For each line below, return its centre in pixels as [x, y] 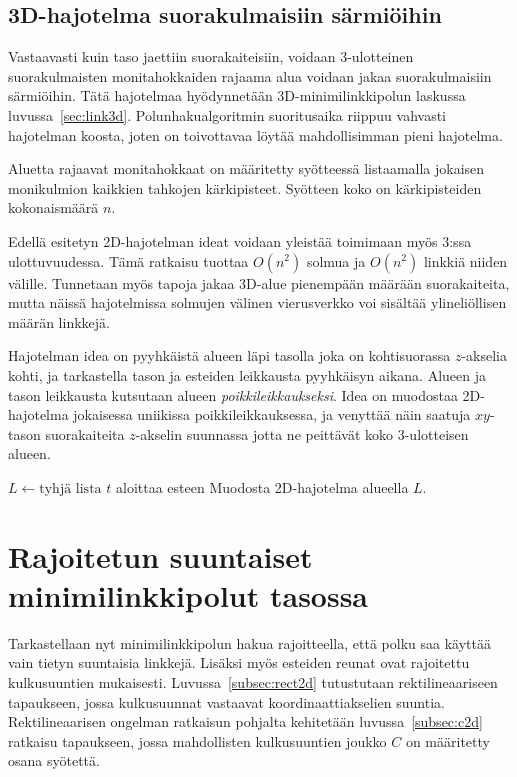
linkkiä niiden [465, 260]
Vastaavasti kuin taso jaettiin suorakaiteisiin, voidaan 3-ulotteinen [211, 56]
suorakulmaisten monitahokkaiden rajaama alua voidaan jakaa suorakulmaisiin [250, 75]
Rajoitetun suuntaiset [160, 555]
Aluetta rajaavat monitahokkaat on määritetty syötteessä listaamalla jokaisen [246, 168]
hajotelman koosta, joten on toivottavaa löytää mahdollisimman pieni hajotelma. [255, 134]
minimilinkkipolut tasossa [188, 594]
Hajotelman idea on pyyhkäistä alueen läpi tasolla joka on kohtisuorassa [229, 355]
